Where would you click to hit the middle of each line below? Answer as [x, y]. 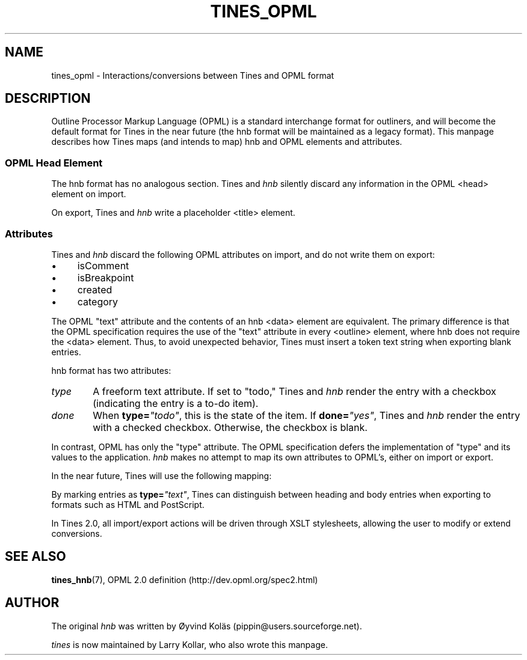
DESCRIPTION [48, 99]
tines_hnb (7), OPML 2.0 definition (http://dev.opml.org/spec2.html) [185, 579]
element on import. [89, 194]
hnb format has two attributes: [111, 370]
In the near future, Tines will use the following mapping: [162, 475]
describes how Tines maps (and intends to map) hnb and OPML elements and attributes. [227, 142]
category [98, 301]
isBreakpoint [106, 277]
